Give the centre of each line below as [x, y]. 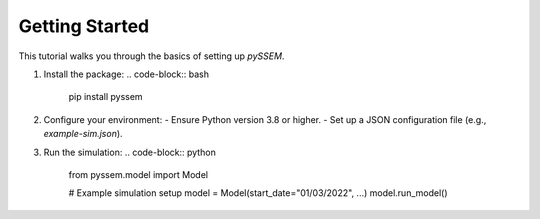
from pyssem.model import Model [138, 174]
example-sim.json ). [83, 134]
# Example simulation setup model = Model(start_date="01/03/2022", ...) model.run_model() [258, 193]
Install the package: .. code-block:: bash [126, 74]
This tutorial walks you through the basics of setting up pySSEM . [151, 56]
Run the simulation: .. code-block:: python [130, 152]
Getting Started [84, 26]
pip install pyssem [106, 97]
